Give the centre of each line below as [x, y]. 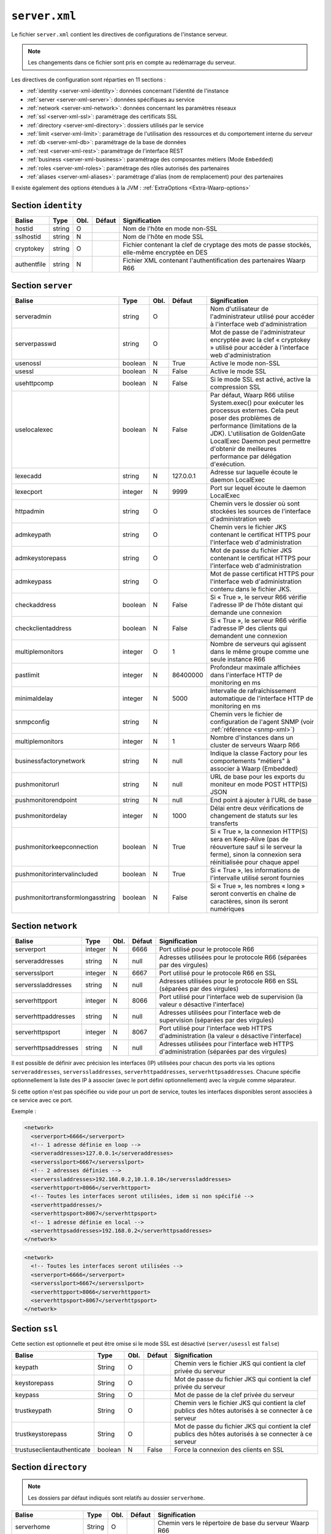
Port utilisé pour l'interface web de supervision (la [231, 997]
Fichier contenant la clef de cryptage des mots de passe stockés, [217, 245]
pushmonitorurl [37, 784]
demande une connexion [246, 612]
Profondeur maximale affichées [255, 667]
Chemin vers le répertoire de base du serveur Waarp [233, 1523]
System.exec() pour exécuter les [257, 403]
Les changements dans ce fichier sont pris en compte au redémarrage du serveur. [132, 63]
